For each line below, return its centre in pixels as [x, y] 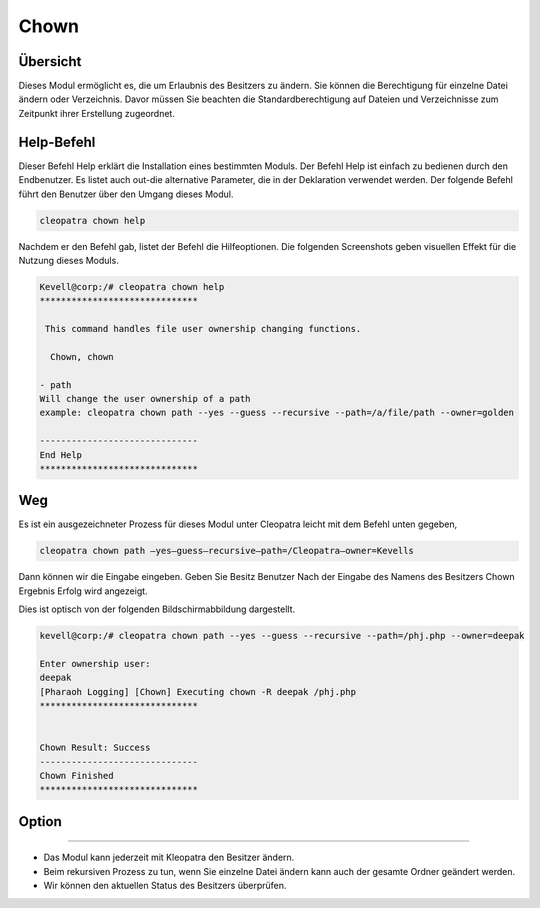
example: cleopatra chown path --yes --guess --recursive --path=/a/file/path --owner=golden [277, 413]
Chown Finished [76, 776]
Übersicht [50, 61]
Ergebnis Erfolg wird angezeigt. [83, 591]
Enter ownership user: [95, 663]
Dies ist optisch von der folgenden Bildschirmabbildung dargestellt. [157, 609]
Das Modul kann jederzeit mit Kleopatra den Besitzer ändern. [169, 857]
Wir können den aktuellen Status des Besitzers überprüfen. [165, 886]
